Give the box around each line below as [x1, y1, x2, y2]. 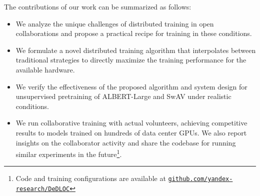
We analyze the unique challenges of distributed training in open [15, 18, 214, 28]
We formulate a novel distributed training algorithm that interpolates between [15, 44, 256, 55]
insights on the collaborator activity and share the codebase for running [15, 137, 236, 147]
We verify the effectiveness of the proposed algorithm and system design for [15, 81, 247, 91]
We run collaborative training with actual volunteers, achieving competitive [15, 117, 247, 128]
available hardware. [15, 64, 75, 74]
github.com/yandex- [168, 175, 233, 183]
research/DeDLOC [15, 185, 70, 193]
